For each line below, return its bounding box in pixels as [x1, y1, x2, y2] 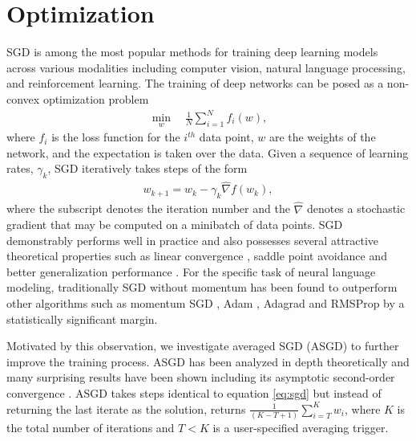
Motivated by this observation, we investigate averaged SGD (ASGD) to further [6, 337, 399, 354]
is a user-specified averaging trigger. [212, 419, 389, 435]
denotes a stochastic [306, 200, 406, 217]
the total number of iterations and [6, 419, 175, 435]
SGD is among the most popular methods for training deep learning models [6, 43, 378, 60]
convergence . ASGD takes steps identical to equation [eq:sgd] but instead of [6, 385, 382, 402]
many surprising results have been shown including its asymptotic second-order [6, 369, 395, 386]
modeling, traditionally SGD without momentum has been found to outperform [6, 279, 398, 296]
